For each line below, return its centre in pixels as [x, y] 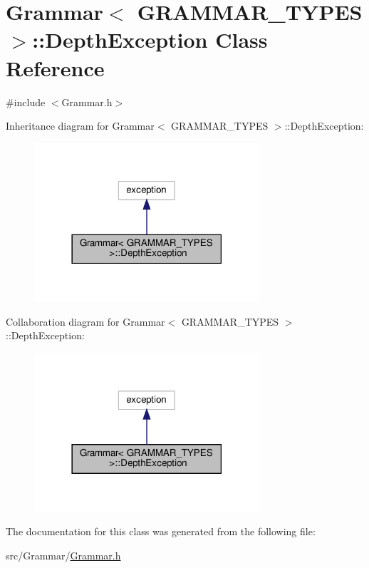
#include [26, 102]
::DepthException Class [150, 40]
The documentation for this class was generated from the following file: [161, 531]
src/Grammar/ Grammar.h [63, 555]
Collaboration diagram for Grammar [85, 321]
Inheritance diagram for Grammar [80, 126]
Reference [55, 67]
